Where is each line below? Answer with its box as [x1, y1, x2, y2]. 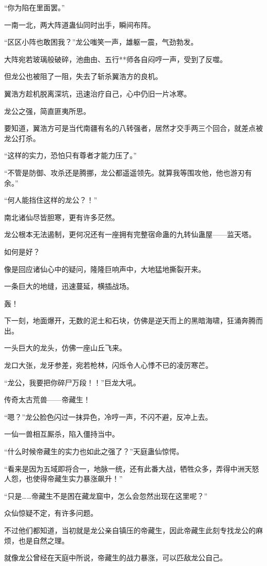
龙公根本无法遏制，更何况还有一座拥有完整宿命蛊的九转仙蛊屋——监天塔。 [4, 229, 256, 240]
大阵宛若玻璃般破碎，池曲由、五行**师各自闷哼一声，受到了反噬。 [4, 53, 227, 64]
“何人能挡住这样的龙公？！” [4, 194, 98, 205]
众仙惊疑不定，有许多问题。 [4, 508, 98, 518]
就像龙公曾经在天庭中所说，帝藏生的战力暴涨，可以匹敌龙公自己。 [4, 552, 227, 563]
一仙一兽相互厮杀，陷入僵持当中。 [4, 428, 119, 439]
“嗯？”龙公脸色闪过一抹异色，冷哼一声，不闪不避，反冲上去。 [4, 411, 213, 422]
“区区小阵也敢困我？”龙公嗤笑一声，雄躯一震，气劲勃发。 [4, 36, 198, 47]
